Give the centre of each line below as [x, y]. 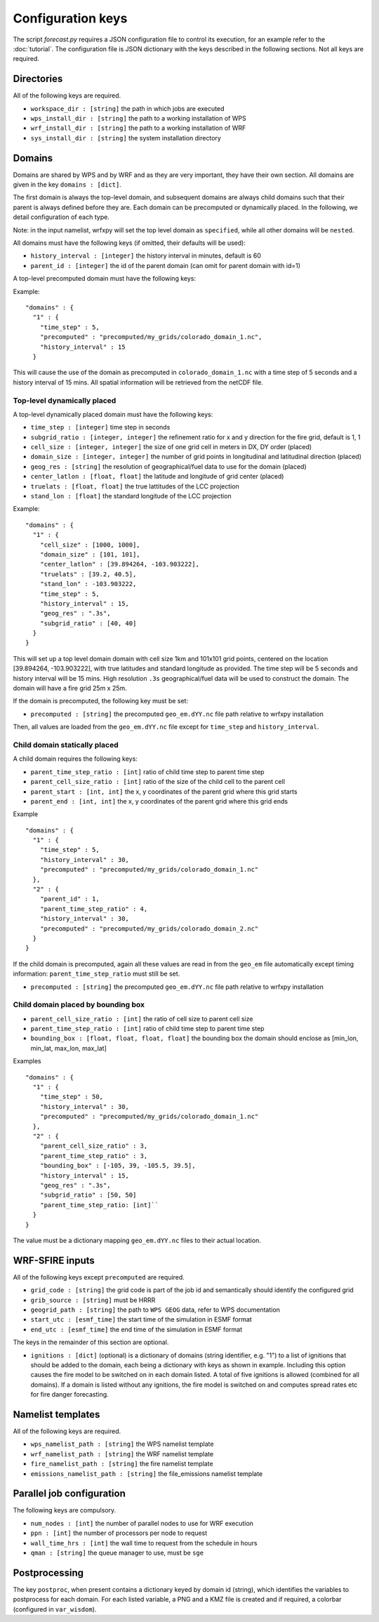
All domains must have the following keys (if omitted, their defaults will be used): [129, 243]
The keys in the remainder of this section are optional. [91, 1342]
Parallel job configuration [69, 1494]
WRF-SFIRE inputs [54, 1260]
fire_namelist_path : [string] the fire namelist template [122, 1464]
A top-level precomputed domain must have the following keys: [105, 279]
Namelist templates [56, 1414]
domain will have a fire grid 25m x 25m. [70, 689]
